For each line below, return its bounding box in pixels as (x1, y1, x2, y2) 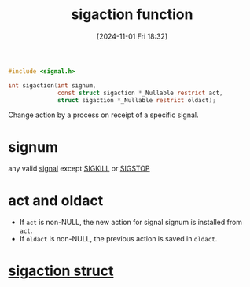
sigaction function (71, 6, 193, 24)
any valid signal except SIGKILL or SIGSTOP (8, 164, 151, 174)
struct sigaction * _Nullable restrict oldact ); (57, 96, 216, 104)
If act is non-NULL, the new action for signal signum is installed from (19, 218, 242, 227)
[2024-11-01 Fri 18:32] (97, 31, 167, 41)
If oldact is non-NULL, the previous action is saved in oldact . (19, 234, 218, 244)
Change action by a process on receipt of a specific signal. (8, 110, 199, 120)
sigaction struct (8, 262, 114, 280)
